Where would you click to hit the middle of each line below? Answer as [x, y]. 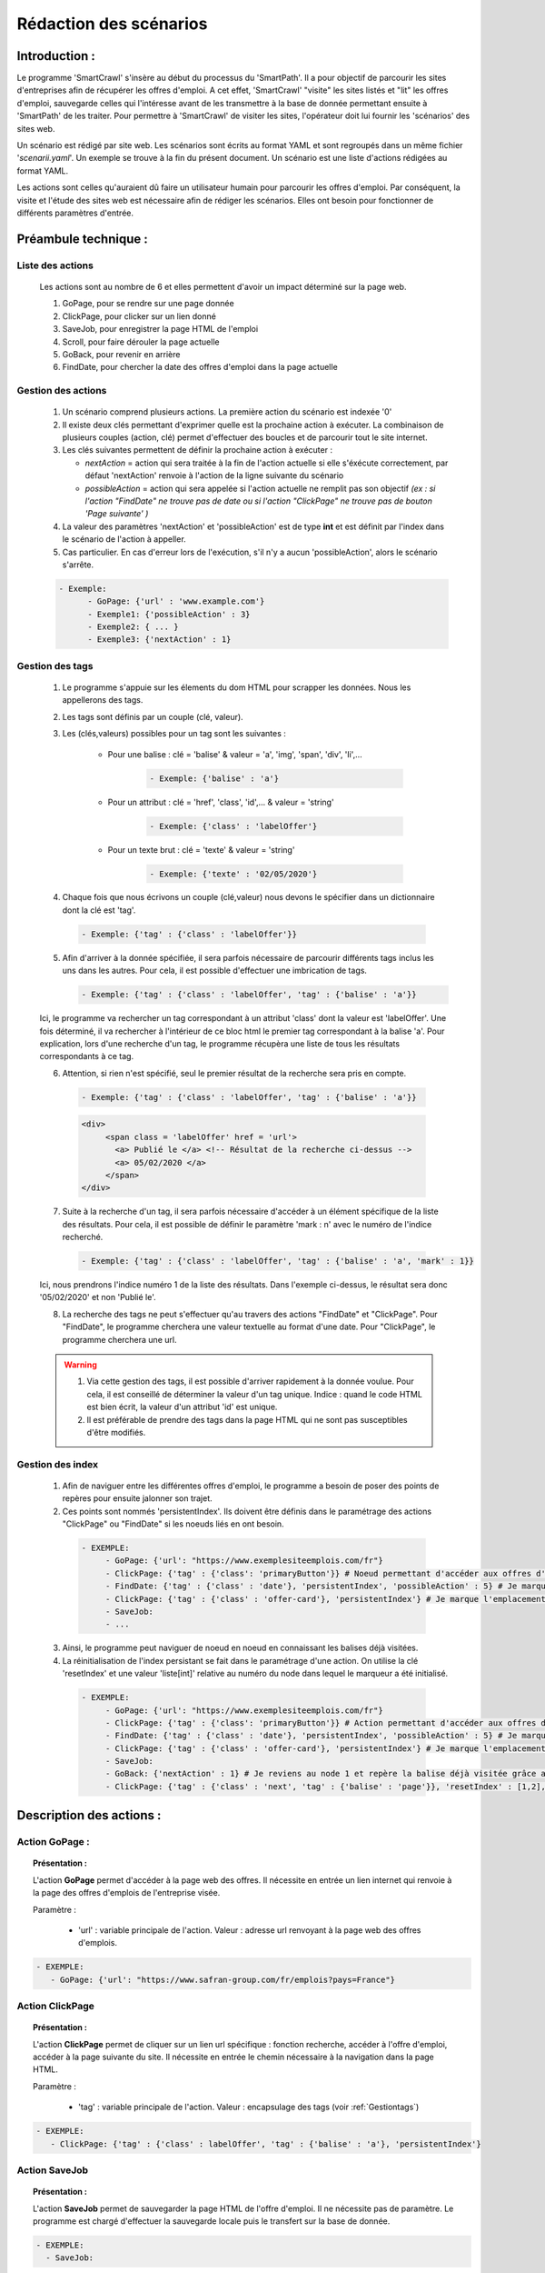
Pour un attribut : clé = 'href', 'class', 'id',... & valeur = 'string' [221, 802]
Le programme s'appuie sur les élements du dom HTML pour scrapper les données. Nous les [237, 687]
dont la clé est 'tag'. [99, 910]
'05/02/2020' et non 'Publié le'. [98, 1297]
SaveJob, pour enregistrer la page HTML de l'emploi [160, 329]
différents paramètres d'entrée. [75, 213]
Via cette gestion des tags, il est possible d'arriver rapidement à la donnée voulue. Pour [250, 1381]
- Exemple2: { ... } [133, 627]
